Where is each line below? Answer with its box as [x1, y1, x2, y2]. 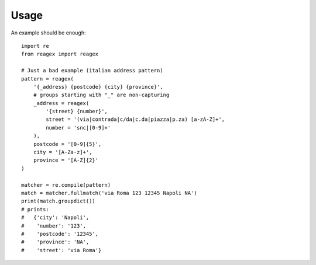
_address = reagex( [33, 100, 90, 106]
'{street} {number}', [46, 108, 108, 115]
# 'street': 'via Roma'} [21, 247, 102, 253]
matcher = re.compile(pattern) [21, 182, 111, 188]
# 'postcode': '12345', [21, 231, 99, 237]
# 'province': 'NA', [21, 239, 90, 245]
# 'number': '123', [21, 222, 87, 229]
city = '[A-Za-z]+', [33, 149, 92, 156]
